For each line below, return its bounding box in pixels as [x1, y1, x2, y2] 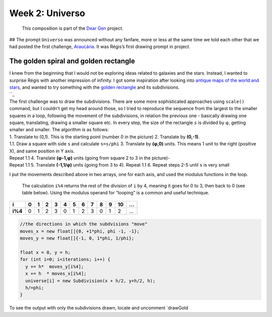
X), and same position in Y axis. [9, 148, 75, 154]
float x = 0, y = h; [20, 250, 71, 255]
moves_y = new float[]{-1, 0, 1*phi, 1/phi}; [20, 235, 134, 241]
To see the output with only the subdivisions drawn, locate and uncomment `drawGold [9, 305, 188, 311]
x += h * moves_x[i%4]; [25, 271, 87, 277]
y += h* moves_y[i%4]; [25, 263, 84, 270]
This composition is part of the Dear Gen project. [22, 25, 123, 31]
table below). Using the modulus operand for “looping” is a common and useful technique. [22, 190, 210, 196]
